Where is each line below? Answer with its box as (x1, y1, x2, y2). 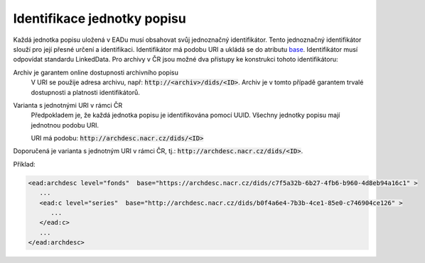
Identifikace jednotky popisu (13, 11, 186, 26)
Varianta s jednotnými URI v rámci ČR (13, 101, 123, 109)
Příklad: (13, 160, 36, 168)
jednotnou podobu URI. (31, 121, 99, 129)
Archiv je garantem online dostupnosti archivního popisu (13, 68, 179, 77)
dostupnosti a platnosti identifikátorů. (31, 88, 140, 96)
